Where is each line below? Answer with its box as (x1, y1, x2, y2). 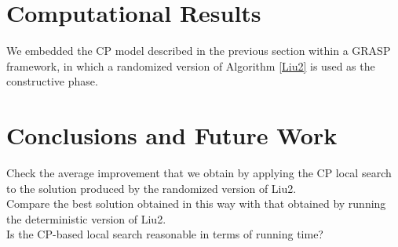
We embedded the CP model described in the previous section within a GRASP (6, 42, 391, 59)
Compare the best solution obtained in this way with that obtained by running (6, 195, 386, 212)
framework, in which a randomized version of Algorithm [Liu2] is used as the (6, 57, 375, 74)
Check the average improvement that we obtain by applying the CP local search (6, 165, 392, 181)
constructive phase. (6, 73, 98, 89)
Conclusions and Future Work (6, 119, 338, 151)
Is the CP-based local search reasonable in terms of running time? (6, 226, 323, 242)
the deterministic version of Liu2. (6, 210, 166, 227)
